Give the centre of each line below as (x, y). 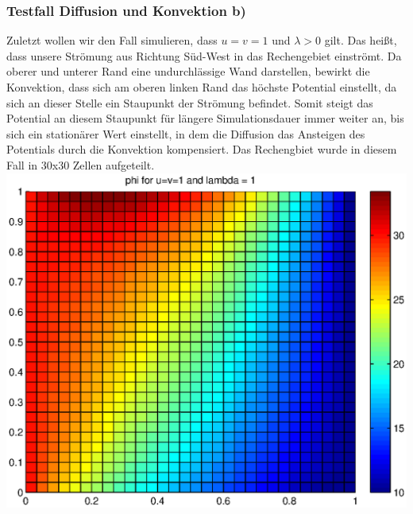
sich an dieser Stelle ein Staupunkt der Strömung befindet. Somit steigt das (190, 102)
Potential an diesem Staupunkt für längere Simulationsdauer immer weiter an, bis (205, 118)
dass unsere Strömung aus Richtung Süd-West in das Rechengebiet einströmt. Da (204, 55)
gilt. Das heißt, (361, 40)
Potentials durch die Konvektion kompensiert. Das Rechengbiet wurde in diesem (202, 149)
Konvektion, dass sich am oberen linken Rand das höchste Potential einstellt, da (202, 87)
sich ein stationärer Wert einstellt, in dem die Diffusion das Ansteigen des (186, 133)
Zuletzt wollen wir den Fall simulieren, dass (112, 40)
